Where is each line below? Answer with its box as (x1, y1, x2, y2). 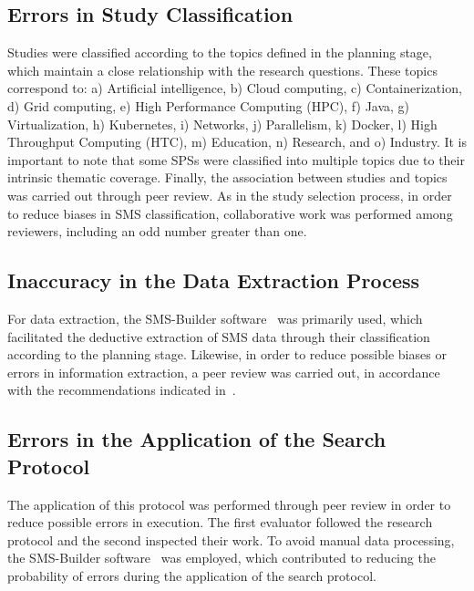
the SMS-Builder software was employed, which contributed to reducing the (7, 548, 436, 567)
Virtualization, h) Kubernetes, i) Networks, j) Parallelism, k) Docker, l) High (7, 114, 438, 133)
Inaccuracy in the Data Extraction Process (7, 266, 420, 295)
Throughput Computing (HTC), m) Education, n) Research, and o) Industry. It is (7, 132, 468, 151)
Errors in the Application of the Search (7, 425, 386, 453)
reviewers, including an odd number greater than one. (7, 222, 307, 241)
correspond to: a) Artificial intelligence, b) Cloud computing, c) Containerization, (7, 78, 462, 98)
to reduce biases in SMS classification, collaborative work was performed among (7, 203, 453, 223)
